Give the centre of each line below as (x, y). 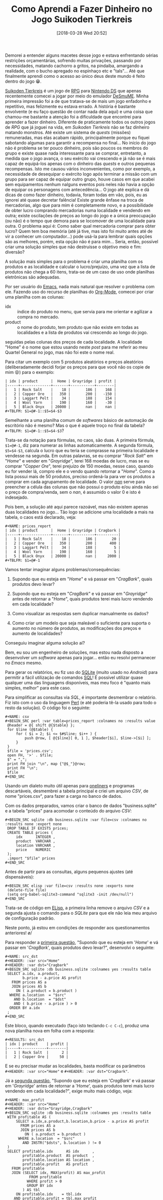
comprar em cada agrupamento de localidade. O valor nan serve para (75, 482)
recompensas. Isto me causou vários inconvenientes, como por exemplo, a (80, 169)
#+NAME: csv (17, 716)
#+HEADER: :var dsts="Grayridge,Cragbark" (49, 1108)
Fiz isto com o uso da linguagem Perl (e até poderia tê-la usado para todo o (81, 702)
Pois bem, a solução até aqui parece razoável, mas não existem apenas (77, 507)
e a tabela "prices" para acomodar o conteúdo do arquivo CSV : (69, 810)
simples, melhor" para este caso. (38, 688)
